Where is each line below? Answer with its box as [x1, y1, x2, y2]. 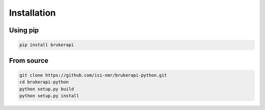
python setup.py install [19, 93, 79, 98]
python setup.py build [19, 86, 74, 92]
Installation [9, 7, 56, 18]
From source [9, 56, 49, 65]
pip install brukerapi [19, 42, 74, 48]
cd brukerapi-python [19, 79, 69, 85]
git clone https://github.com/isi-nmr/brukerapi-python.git [19, 72, 167, 78]
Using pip [9, 26, 39, 34]
